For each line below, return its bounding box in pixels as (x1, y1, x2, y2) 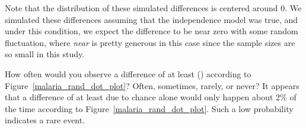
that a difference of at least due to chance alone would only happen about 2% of (5, 91, 297, 103)
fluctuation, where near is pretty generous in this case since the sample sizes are (5, 36, 295, 48)
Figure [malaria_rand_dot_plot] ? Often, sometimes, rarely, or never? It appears (5, 79, 299, 91)
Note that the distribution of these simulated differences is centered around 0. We (5, 2, 302, 14)
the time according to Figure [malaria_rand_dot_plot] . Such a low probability (5, 102, 294, 114)
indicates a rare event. (5, 114, 85, 126)
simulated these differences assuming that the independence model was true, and (5, 13, 298, 25)
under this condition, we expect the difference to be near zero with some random (5, 25, 298, 37)
